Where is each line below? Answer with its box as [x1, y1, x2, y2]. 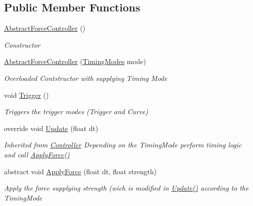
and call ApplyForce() [4, 149, 70, 159]
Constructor [4, 39, 40, 50]
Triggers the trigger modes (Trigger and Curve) [4, 106, 149, 117]
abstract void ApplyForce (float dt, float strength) [4, 166, 157, 176]
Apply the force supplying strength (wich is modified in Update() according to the [4, 183, 249, 193]
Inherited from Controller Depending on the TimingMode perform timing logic [4, 139, 242, 150]
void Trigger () [4, 89, 49, 100]
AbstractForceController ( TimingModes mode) [4, 56, 146, 67]
